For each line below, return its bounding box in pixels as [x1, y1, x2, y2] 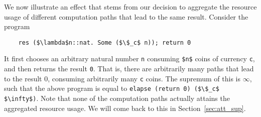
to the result [4, 73, 42, 83]
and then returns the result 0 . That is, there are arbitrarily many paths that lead [4, 63, 254, 74]
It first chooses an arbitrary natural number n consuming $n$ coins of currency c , [4, 53, 255, 64]
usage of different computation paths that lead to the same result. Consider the [4, 11, 248, 22]
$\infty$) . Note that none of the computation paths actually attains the [4, 93, 230, 103]
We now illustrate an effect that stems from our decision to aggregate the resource [4, 2, 257, 12]
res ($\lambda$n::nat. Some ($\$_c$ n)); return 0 [18, 39, 191, 46]
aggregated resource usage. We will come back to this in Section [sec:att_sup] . [4, 102, 246, 113]
